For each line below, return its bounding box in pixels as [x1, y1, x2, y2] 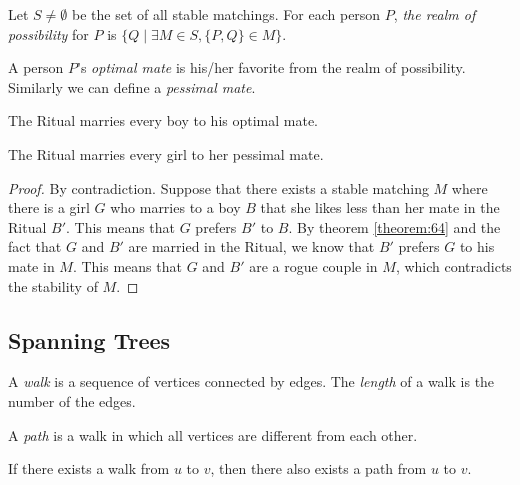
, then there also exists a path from [210, 458, 427, 479]
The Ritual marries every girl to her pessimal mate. [8, 143, 324, 164]
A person [8, 57, 64, 78]
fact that [8, 236, 62, 257]
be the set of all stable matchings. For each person [71, 4, 381, 24]
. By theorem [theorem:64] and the [288, 216, 501, 237]
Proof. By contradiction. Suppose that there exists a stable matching [8, 177, 429, 198]
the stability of [8, 275, 98, 296]
